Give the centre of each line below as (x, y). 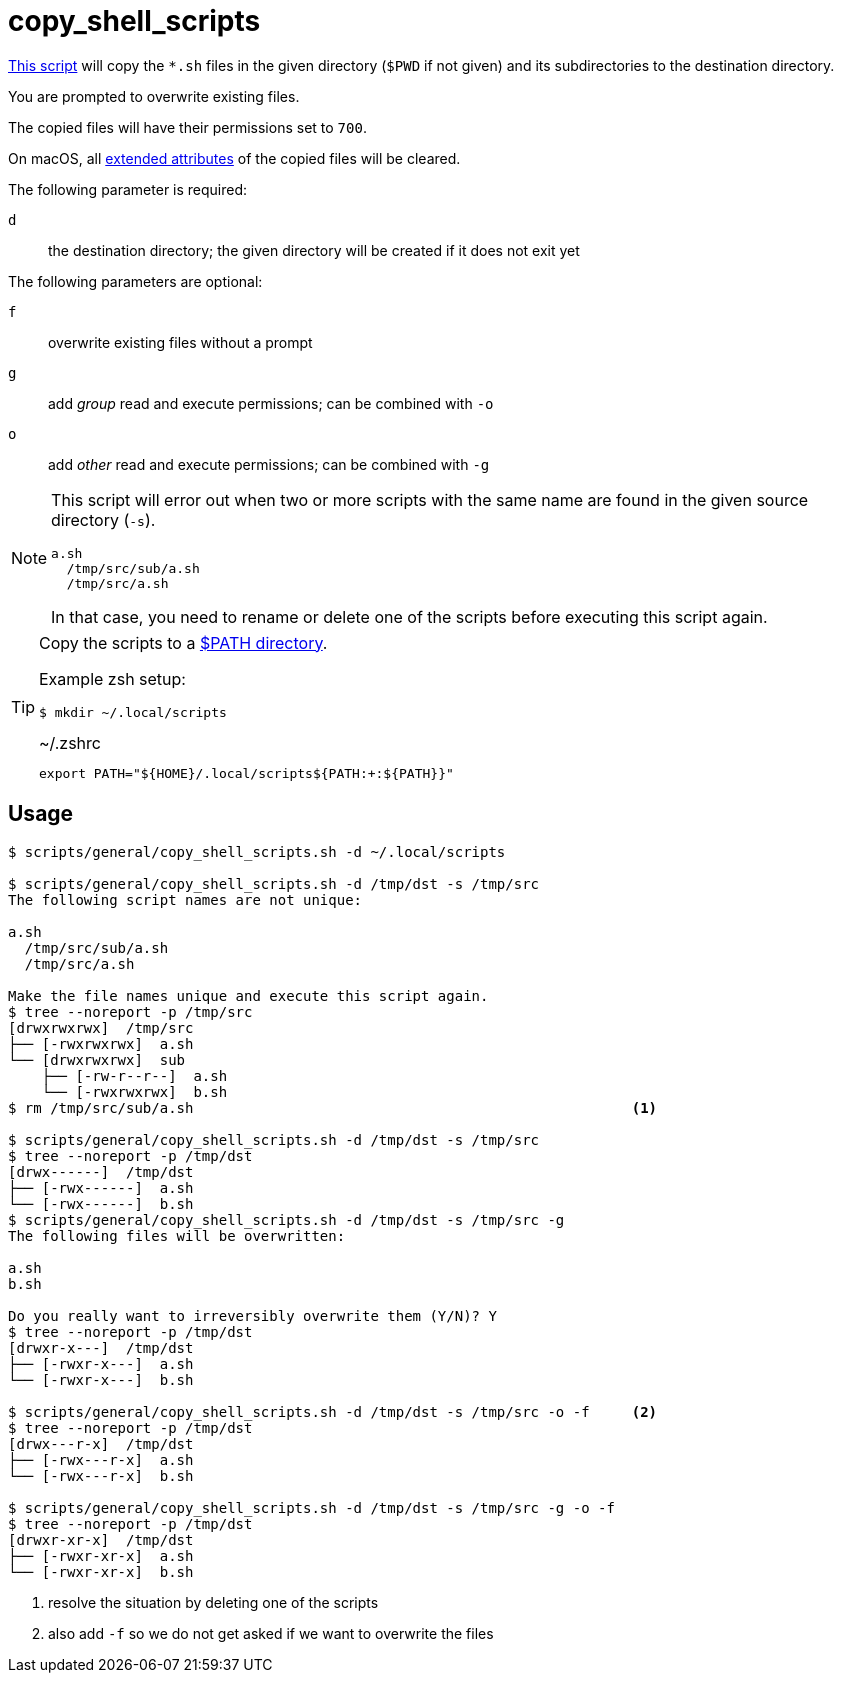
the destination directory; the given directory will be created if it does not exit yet (314, 250)
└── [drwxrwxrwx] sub (97, 1059)
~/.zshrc (70, 742)
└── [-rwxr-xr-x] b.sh (101, 1571)
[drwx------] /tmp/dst (101, 1171)
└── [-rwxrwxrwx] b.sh (134, 1091)
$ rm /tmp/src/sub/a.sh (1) (333, 1107)
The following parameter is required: (128, 189)
